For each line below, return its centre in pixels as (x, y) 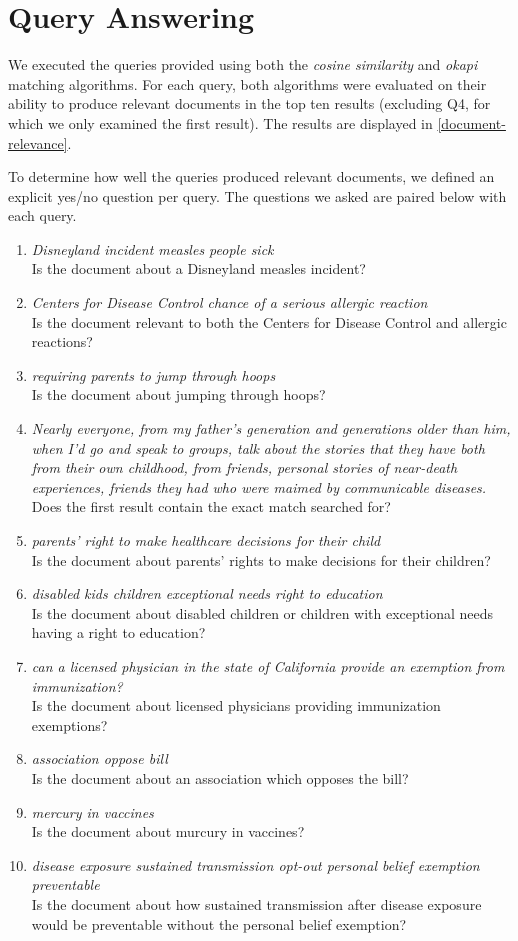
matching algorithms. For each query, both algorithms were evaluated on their (247, 83)
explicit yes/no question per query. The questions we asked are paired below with (257, 195)
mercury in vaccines (92, 811)
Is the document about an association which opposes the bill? (220, 777)
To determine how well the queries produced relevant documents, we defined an (251, 176)
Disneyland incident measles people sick (152, 248)
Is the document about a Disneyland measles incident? (198, 268)
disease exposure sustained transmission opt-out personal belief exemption (255, 864)
